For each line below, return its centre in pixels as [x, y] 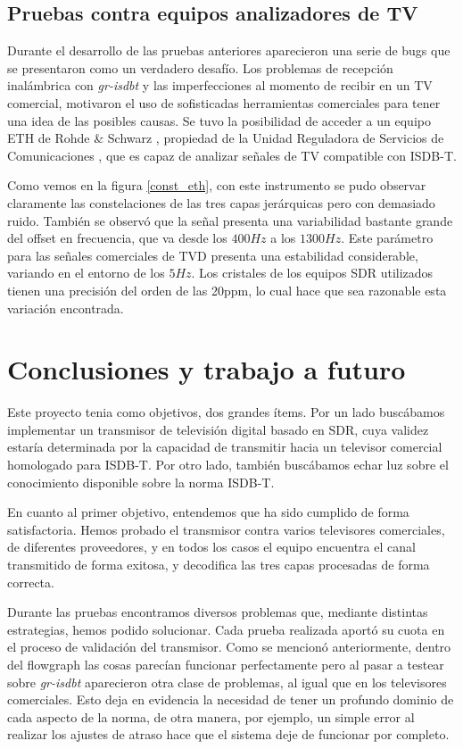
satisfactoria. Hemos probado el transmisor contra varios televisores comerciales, [226, 529]
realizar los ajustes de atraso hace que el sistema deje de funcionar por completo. [228, 734]
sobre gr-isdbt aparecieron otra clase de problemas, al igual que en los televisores [227, 682]
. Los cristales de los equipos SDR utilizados [312, 273]
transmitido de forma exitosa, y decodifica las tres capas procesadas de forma [219, 564]
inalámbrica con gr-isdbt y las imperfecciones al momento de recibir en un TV [220, 85]
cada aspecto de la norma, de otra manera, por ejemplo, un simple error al [211, 716]
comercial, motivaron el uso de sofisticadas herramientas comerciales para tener [224, 102]
